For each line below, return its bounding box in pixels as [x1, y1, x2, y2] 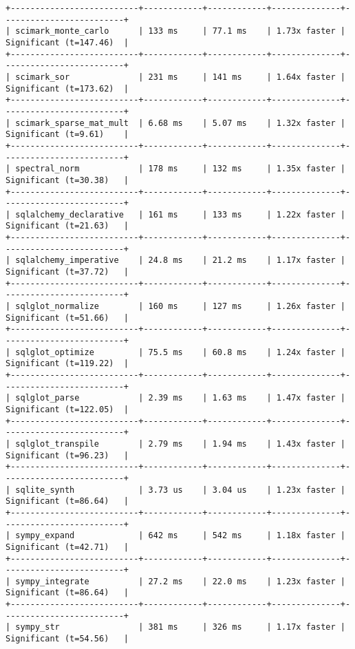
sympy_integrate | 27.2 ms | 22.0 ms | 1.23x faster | [15, 576, 345, 586]
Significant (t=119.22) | [6, 359, 129, 369]
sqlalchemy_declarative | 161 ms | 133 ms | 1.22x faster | [15, 209, 345, 220]
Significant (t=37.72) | [6, 267, 129, 277]
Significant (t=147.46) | [6, 37, 129, 47]
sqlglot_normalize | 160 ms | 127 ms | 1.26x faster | [15, 301, 345, 312]
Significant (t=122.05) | [6, 404, 129, 414]
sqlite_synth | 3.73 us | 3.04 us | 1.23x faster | [15, 485, 345, 495]
